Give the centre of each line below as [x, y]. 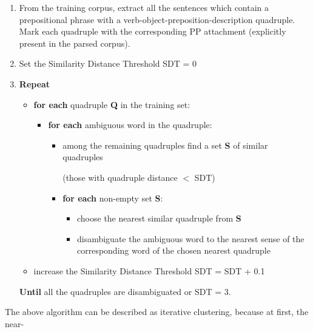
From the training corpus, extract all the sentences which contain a [144, 7]
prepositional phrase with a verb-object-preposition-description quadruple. [157, 19]
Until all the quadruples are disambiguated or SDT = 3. [125, 291]
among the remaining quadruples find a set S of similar [165, 145]
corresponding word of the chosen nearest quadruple [173, 250]
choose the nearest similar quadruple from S [159, 218]
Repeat [35, 83]
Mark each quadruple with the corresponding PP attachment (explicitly [153, 31]
